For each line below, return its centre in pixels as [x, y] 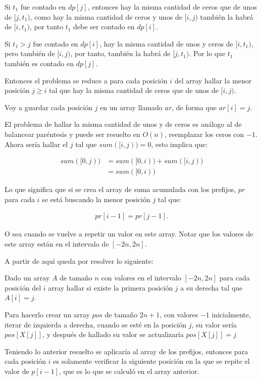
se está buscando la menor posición [96, 199]
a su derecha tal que [212, 287]
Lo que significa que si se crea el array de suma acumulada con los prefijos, [120, 189]
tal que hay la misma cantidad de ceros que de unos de [134, 90]
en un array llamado [131, 107]
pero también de [30, 53]
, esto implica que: [179, 144]
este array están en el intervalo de [57, 244]
